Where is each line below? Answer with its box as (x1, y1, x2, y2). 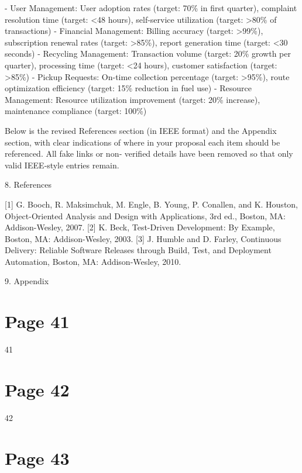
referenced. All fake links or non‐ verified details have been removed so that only (5, 147, 293, 160)
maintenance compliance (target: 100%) (5, 105, 147, 117)
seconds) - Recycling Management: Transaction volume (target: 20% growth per (5, 47, 291, 60)
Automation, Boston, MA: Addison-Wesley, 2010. (5, 255, 181, 267)
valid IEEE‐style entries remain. (5, 158, 119, 171)
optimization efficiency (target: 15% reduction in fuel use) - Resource (5, 82, 252, 94)
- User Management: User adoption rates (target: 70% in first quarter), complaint (5, 2, 297, 13)
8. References (5, 178, 52, 191)
